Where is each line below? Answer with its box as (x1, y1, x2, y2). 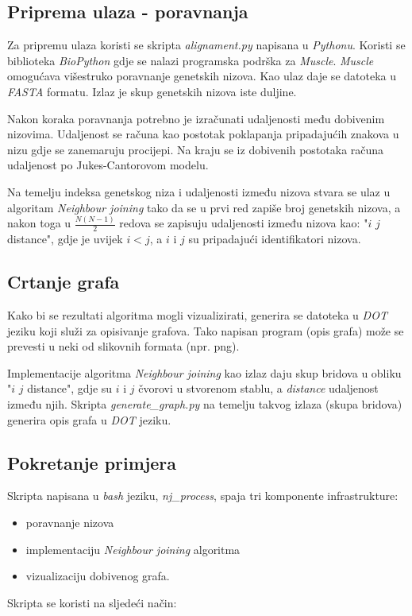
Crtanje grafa (7, 269, 120, 294)
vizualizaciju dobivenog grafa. (25, 568, 170, 584)
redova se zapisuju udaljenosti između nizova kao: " (119, 215, 368, 231)
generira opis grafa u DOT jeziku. (7, 411, 171, 428)
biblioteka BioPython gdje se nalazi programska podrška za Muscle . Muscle (7, 52, 374, 68)
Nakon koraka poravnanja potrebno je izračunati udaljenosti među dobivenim (7, 110, 385, 126)
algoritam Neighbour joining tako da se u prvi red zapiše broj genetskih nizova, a (7, 199, 401, 215)
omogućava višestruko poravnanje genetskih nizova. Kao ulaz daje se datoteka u (7, 68, 396, 84)
